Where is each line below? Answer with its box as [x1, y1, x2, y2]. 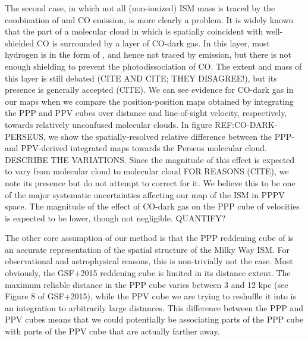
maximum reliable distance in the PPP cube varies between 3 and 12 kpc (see [5, 278, 288, 290]
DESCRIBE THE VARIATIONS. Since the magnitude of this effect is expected [5, 153, 295, 165]
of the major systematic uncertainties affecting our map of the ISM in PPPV [5, 188, 285, 201]
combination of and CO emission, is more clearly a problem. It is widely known [5, 13, 294, 26]
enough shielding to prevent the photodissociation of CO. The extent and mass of [5, 60, 302, 72]
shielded [5, 36, 34, 49]
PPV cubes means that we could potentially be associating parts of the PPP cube [5, 313, 304, 326]
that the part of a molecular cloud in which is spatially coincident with [5, 25, 263, 37]
